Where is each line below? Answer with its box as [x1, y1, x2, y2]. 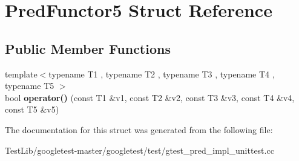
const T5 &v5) [5, 103, 59, 116]
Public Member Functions [5, 39, 171, 57]
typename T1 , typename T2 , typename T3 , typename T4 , [48, 67, 275, 80]
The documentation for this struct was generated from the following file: [5, 123, 273, 136]
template [5, 67, 38, 80]
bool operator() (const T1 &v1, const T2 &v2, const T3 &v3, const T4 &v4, [5, 91, 295, 103]
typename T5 [5, 79, 54, 92]
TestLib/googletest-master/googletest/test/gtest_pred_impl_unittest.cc [5, 143, 274, 156]
